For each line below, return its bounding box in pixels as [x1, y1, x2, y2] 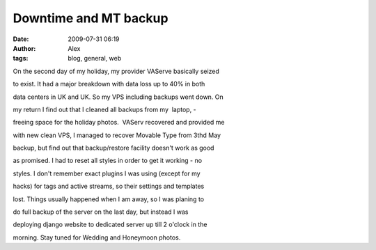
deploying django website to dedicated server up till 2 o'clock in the [13, 220, 207, 229]
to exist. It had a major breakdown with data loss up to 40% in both [13, 80, 205, 88]
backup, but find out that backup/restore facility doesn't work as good [13, 143, 214, 153]
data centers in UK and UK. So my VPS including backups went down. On [13, 93, 224, 101]
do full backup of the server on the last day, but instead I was [13, 208, 189, 216]
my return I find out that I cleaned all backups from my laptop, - [13, 105, 196, 114]
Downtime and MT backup [13, 10, 169, 26]
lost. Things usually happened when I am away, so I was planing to [13, 195, 205, 203]
